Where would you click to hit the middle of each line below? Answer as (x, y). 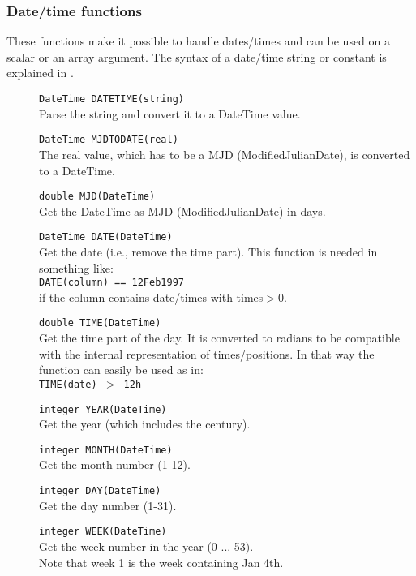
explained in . (40, 73)
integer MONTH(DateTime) (106, 450)
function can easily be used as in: (121, 370)
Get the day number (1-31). (108, 505)
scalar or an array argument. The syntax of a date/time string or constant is (197, 56)
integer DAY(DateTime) (100, 491)
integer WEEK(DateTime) (103, 532)
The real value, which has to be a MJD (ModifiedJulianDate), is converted (225, 154)
